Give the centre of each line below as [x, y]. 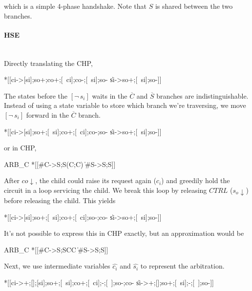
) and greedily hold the [196, 180]
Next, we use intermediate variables [57, 266]
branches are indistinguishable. [202, 95]
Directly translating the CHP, [48, 63]
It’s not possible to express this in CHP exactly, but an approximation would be [124, 233]
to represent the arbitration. [182, 266]
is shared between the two [194, 6]
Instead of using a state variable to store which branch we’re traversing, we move [125, 105]
